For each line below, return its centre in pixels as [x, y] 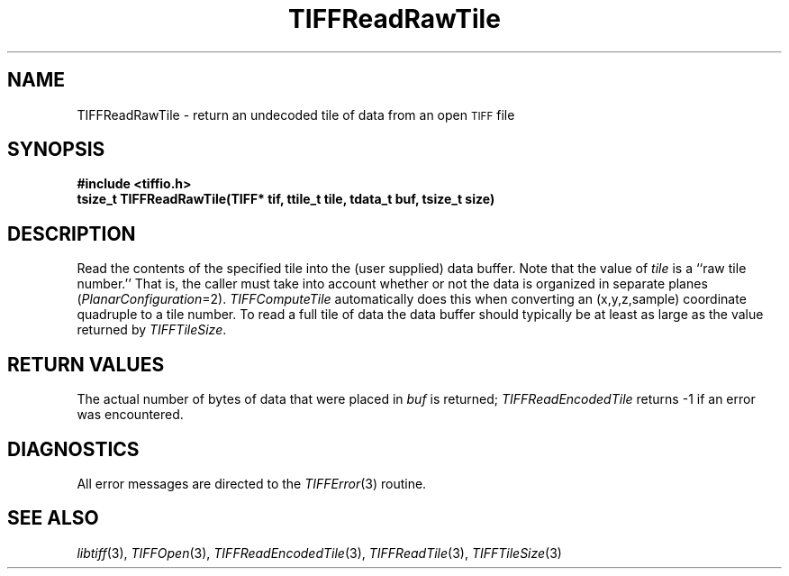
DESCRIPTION [72, 233]
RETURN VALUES [86, 364]
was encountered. [130, 415]
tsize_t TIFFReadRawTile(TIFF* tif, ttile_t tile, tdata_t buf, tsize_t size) [286, 199]
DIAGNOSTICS [73, 449]
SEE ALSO [53, 518]
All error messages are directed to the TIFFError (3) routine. [252, 483]
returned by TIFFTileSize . [152, 330]
